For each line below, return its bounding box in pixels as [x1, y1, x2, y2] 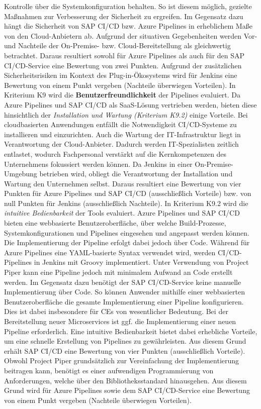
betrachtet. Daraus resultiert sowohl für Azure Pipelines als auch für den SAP [4, 50, 245, 60]
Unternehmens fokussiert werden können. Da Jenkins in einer [4, 158, 193, 169]
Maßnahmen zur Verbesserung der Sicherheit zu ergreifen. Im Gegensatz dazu [4, 11, 243, 21]
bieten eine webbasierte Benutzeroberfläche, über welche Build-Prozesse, [4, 218, 226, 228]
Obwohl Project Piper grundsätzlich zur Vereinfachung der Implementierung [4, 355, 239, 366]
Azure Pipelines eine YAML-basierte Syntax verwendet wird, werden [4, 247, 216, 257]
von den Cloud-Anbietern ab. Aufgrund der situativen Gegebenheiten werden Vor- [4, 30, 257, 41]
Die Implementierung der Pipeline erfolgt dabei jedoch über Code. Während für [4, 237, 250, 248]
